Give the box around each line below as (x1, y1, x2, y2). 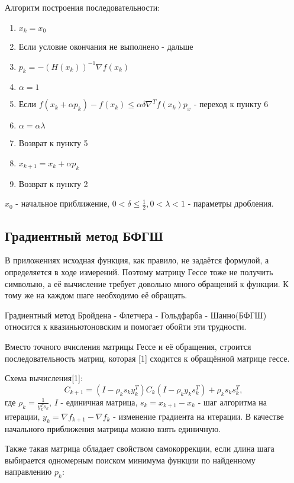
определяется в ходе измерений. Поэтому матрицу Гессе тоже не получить (5, 266, 273, 278)
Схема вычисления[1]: (5, 372, 83, 384)
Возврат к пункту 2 (18, 177, 88, 189)
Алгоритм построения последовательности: (5, 1, 160, 13)
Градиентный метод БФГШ (5, 226, 163, 244)
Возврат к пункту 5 (18, 137, 88, 149)
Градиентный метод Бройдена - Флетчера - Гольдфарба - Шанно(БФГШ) (5, 308, 267, 321)
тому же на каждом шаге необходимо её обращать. (5, 289, 188, 301)
